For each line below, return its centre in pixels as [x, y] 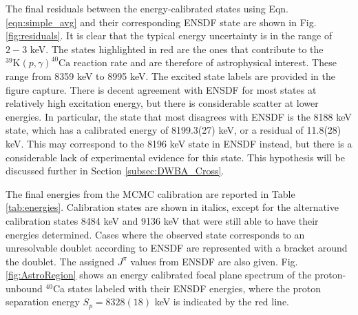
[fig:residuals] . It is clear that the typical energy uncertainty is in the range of [169, 35]
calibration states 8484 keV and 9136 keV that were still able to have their [162, 220]
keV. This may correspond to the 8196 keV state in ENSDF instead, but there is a [179, 143]
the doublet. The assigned [60, 261]
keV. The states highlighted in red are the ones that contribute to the [177, 49]
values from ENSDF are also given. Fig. [214, 261]
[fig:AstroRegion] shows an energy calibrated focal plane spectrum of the [159, 275]
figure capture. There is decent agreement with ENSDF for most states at [161, 89]
